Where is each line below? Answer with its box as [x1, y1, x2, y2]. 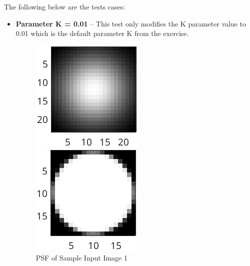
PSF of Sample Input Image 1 [35, 252, 127, 262]
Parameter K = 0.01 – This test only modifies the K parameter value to [15, 18, 246, 28]
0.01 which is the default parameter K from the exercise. [15, 28, 189, 38]
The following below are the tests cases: [4, 1, 125, 11]
